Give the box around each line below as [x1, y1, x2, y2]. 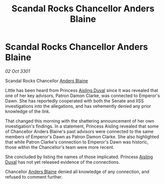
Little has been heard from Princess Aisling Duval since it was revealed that [5, 87, 159, 93]
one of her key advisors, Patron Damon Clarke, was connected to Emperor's [5, 92, 160, 98]
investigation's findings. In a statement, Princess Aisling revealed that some [5, 123, 159, 129]
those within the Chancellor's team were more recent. [5, 144, 115, 150]
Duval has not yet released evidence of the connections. [5, 159, 120, 165]
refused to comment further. [5, 174, 63, 180]
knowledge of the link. [5, 108, 50, 114]
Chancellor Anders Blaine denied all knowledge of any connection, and [5, 169, 150, 175]
